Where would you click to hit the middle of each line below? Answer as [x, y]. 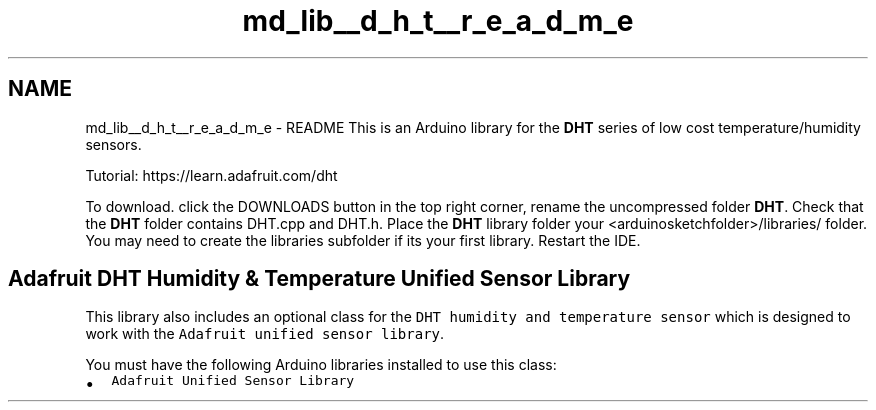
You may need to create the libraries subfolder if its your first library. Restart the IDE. [363, 240]
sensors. [113, 144]
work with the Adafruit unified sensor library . [265, 334]
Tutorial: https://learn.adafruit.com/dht [211, 175]
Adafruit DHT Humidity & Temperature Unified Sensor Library [319, 279]
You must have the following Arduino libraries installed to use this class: [321, 365]
